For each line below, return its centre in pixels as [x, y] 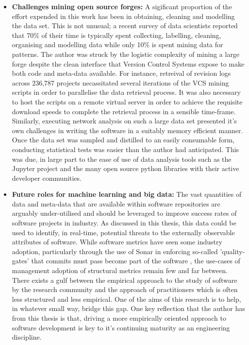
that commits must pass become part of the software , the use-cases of [136, 261]
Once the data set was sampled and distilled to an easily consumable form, [123, 140]
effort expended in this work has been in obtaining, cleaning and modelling [123, 16]
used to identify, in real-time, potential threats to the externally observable [123, 232]
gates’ [20, 261]
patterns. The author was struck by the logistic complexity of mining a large [126, 54]
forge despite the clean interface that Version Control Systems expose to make [128, 63]
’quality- [232, 251]
